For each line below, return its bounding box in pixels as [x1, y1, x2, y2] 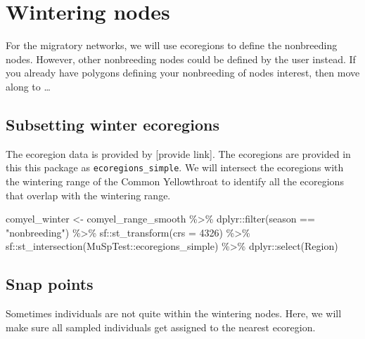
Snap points [6, 273, 94, 295]
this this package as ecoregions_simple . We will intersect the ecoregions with [6, 160, 344, 175]
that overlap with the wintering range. [6, 187, 171, 202]
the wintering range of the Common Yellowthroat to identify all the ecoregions [6, 173, 344, 188]
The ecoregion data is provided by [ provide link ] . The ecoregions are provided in [6, 146, 351, 161]
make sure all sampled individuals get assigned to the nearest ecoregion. [6, 319, 316, 334]
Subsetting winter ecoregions [6, 113, 219, 135]
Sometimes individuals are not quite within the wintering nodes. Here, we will [6, 306, 342, 321]
